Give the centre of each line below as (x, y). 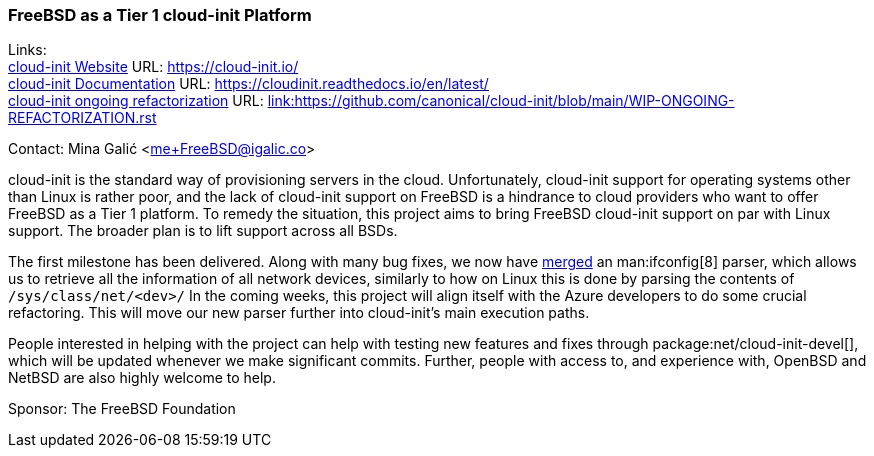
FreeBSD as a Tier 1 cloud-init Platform (160, 15)
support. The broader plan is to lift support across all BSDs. (203, 231)
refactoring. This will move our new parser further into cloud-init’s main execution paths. (299, 313)
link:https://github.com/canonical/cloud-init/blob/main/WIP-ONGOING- (501, 101)
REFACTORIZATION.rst (82, 118)
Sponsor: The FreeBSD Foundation (122, 409)
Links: (27, 50)
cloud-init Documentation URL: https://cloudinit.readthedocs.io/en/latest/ (248, 84)
